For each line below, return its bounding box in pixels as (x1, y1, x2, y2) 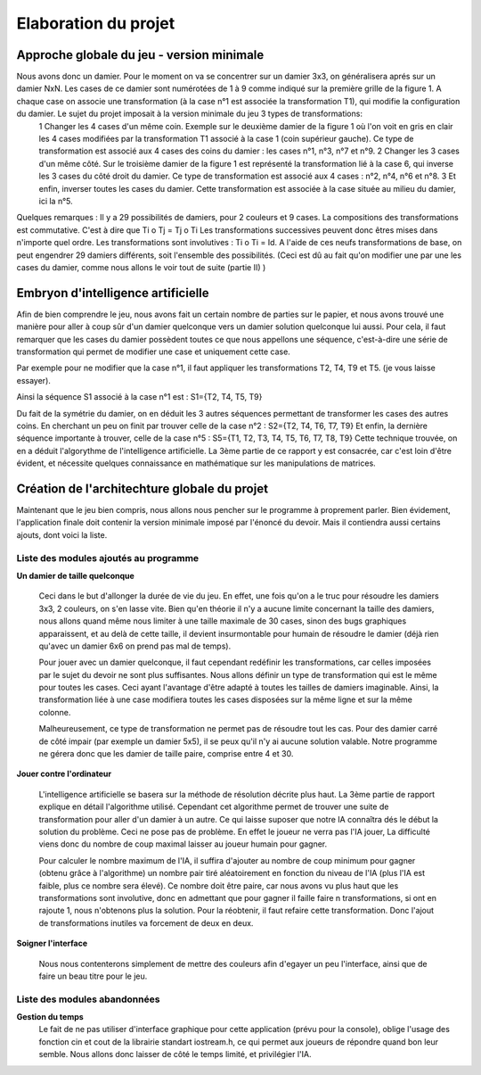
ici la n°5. (38, 195, 73, 206)
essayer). (16, 375, 51, 385)
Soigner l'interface (16, 938, 88, 949)
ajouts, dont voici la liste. (16, 529, 108, 540)
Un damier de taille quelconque (16, 570, 135, 581)
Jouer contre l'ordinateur (16, 768, 111, 780)
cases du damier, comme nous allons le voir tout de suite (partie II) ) (16, 261, 266, 272)
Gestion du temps (16, 1012, 84, 1022)
